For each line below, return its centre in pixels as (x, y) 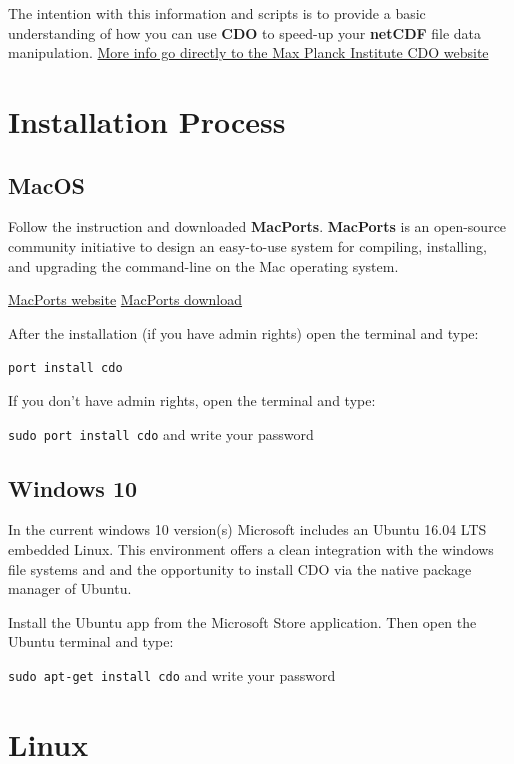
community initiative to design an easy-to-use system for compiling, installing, (247, 245)
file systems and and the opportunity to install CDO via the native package (240, 568)
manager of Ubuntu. (70, 588)
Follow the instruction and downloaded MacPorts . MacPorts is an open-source (257, 226)
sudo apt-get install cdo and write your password (172, 675)
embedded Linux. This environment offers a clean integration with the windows (251, 549)
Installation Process (147, 120)
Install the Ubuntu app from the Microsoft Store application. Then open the (242, 621)
